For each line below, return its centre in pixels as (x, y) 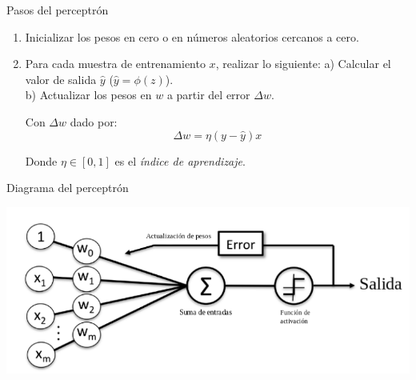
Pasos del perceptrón (58, 10)
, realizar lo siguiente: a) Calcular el (303, 64)
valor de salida (61, 79)
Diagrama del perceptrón (68, 188)
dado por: (94, 121)
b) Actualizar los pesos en (88, 95)
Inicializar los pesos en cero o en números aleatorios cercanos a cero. (192, 36)
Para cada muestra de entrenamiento (115, 64)
